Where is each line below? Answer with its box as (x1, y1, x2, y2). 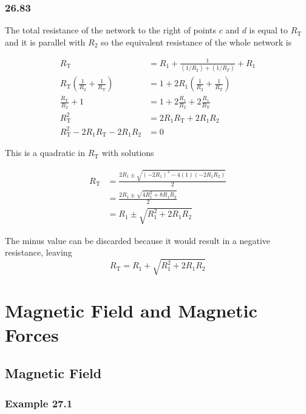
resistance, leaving (5, 246, 72, 259)
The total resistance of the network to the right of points (5, 24, 216, 36)
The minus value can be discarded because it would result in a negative (5, 234, 271, 246)
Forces (5, 322, 59, 347)
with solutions (101, 146, 154, 159)
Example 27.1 (5, 395, 73, 410)
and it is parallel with (5, 35, 86, 48)
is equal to (249, 24, 288, 36)
